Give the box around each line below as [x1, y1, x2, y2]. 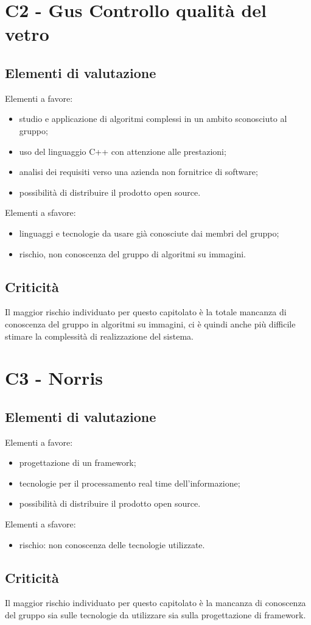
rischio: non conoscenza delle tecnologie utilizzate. [19, 538, 205, 551]
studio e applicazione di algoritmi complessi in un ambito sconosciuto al [19, 112, 287, 125]
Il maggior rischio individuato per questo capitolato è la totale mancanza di [5, 305, 287, 318]
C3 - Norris [5, 365, 103, 390]
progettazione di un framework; [19, 456, 136, 469]
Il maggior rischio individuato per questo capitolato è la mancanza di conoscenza [5, 596, 306, 609]
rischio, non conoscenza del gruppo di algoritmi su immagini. [19, 247, 246, 260]
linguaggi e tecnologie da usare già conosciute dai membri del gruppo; [19, 226, 279, 239]
